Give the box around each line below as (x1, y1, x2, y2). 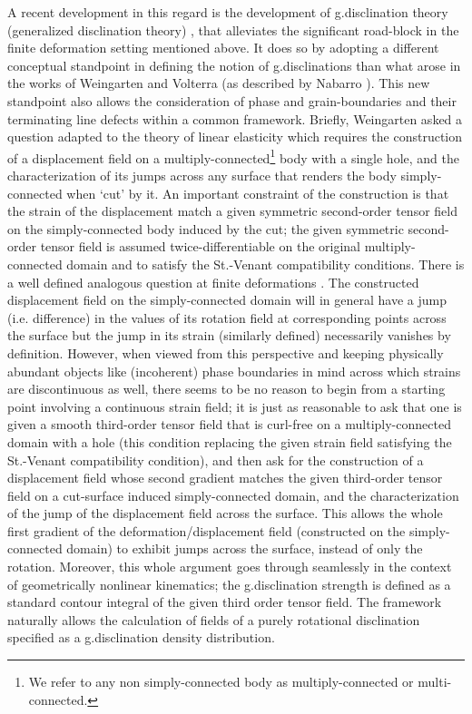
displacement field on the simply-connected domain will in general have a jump (7, 290, 447, 309)
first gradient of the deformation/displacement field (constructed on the (7, 521, 406, 540)
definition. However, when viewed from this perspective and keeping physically (7, 343, 444, 362)
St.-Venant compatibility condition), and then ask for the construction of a (7, 450, 424, 469)
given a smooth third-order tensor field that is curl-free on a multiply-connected (7, 415, 451, 434)
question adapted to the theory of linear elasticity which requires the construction (7, 127, 463, 146)
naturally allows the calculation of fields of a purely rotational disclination (7, 610, 420, 629)
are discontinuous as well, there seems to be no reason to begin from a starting (7, 379, 446, 398)
